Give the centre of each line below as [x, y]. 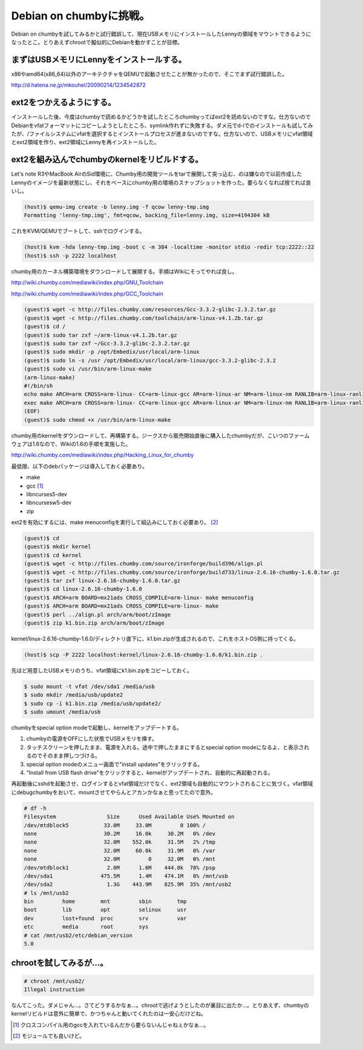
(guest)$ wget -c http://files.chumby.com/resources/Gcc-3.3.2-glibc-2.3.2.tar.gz [150, 310]
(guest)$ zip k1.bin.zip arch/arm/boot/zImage [94, 623]
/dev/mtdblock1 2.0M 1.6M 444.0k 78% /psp [120, 868]
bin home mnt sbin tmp [105, 901]
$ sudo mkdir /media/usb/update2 [74, 695]
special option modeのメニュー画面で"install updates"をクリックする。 [115, 764]
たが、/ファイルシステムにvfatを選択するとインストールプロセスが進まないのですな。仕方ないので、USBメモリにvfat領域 [162, 134]
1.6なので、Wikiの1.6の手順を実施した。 [82, 444]
